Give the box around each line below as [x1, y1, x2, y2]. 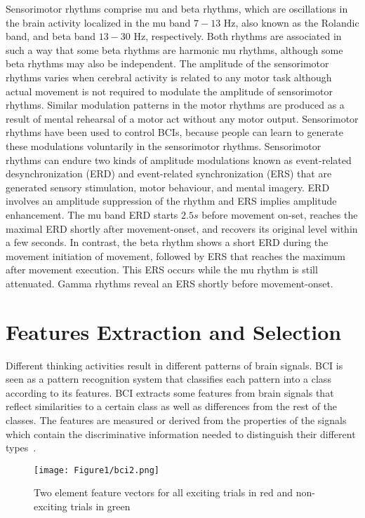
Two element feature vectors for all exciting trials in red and [34, 485, 293, 500]
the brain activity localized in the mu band [6, 15, 191, 29]
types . [6, 440, 36, 455]
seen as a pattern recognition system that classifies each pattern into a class [6, 372, 331, 386]
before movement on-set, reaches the [201, 207, 358, 221]
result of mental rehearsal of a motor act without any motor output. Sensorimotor [6, 111, 359, 125]
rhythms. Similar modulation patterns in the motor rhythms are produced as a [6, 97, 345, 112]
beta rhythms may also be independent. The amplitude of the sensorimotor [6, 56, 329, 71]
